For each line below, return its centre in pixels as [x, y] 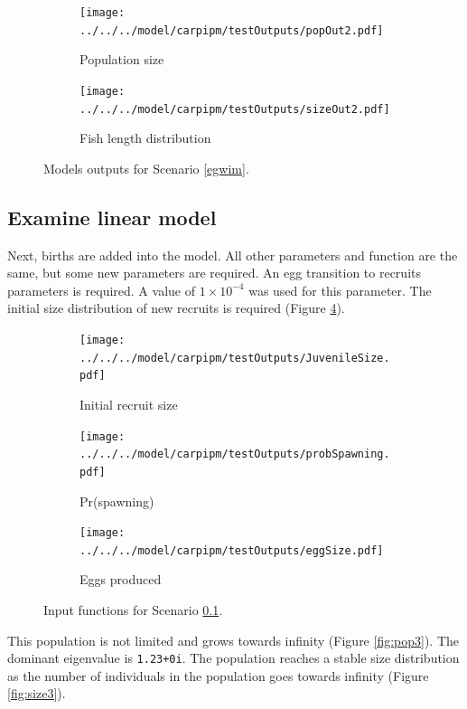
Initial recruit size [129, 404]
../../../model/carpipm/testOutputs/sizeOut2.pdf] [235, 109]
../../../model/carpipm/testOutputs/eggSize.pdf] [232, 550]
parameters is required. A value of [101, 290]
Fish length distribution [145, 138]
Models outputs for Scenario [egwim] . [146, 168]
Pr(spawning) [117, 501]
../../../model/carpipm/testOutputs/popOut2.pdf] [232, 30]
